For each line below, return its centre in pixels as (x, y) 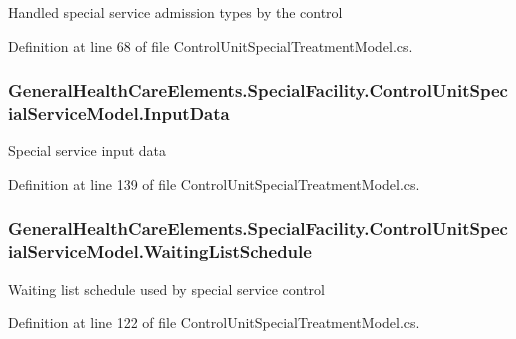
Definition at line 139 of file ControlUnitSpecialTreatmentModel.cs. (214, 183)
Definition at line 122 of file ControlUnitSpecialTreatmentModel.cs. (214, 322)
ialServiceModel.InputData (119, 113)
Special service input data (87, 150)
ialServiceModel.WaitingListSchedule (160, 251)
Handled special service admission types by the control (175, 12)
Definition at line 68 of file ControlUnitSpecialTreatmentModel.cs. (210, 45)
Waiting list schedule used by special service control (167, 288)
